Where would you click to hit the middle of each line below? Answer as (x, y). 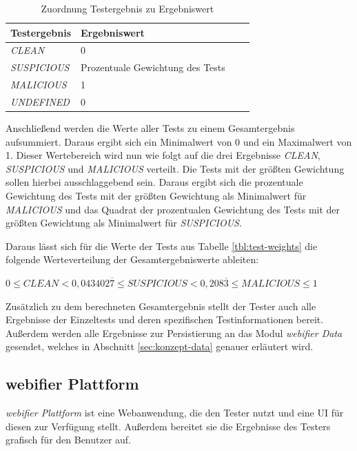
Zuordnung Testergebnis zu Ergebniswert (127, 8)
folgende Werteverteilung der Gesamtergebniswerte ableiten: (132, 259)
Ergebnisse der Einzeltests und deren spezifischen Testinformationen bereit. (165, 319)
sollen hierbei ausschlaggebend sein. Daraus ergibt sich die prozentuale (154, 182)
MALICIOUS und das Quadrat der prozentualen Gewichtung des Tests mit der (173, 209)
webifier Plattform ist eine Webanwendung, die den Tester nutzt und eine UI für (175, 413)
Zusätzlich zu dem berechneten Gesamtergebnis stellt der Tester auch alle (161, 306)
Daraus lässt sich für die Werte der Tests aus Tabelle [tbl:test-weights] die (162, 246)
